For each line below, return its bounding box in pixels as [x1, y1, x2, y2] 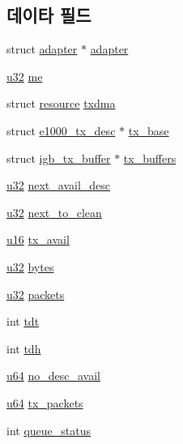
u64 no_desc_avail [6, 367, 100, 384]
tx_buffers [123, 149, 177, 166]
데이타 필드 [6, 2, 91, 28]
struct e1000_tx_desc [6, 122, 116, 139]
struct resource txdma [6, 95, 116, 112]
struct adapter [6, 41, 78, 58]
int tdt [6, 313, 40, 330]
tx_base [128, 122, 169, 139]
